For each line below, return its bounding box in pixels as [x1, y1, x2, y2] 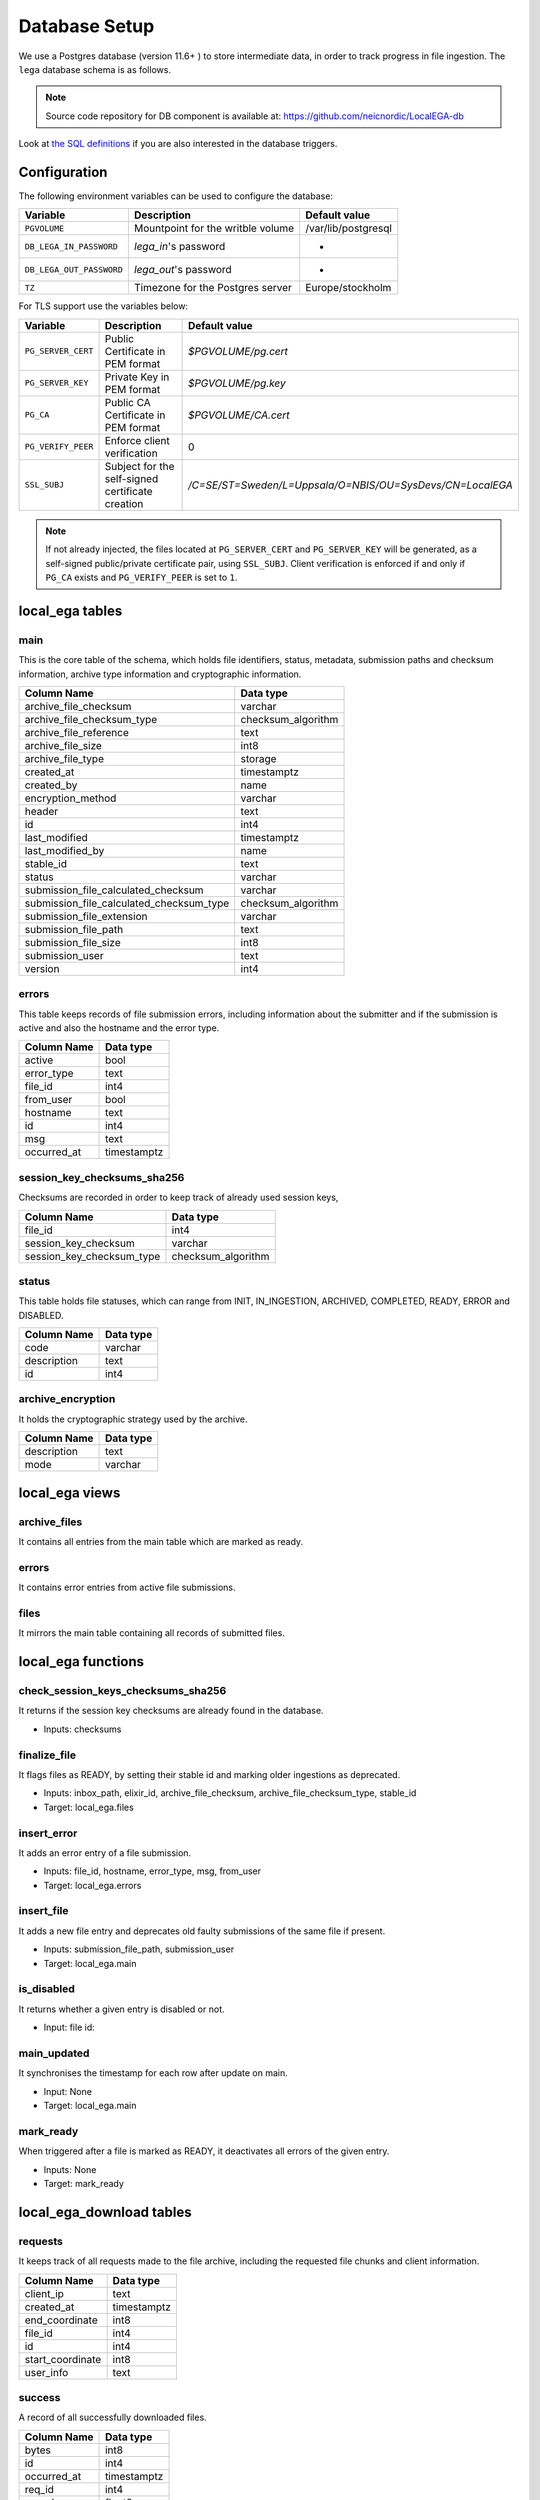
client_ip [24, 2286, 65, 2300]
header [24, 804, 59, 818]
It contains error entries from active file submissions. [18, 1581, 236, 1594]
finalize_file [18, 1748, 77, 1762]
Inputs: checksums [43, 1723, 122, 1735]
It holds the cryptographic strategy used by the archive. [18, 1413, 248, 1425]
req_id [24, 2482, 55, 2496]
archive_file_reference [24, 725, 129, 739]
